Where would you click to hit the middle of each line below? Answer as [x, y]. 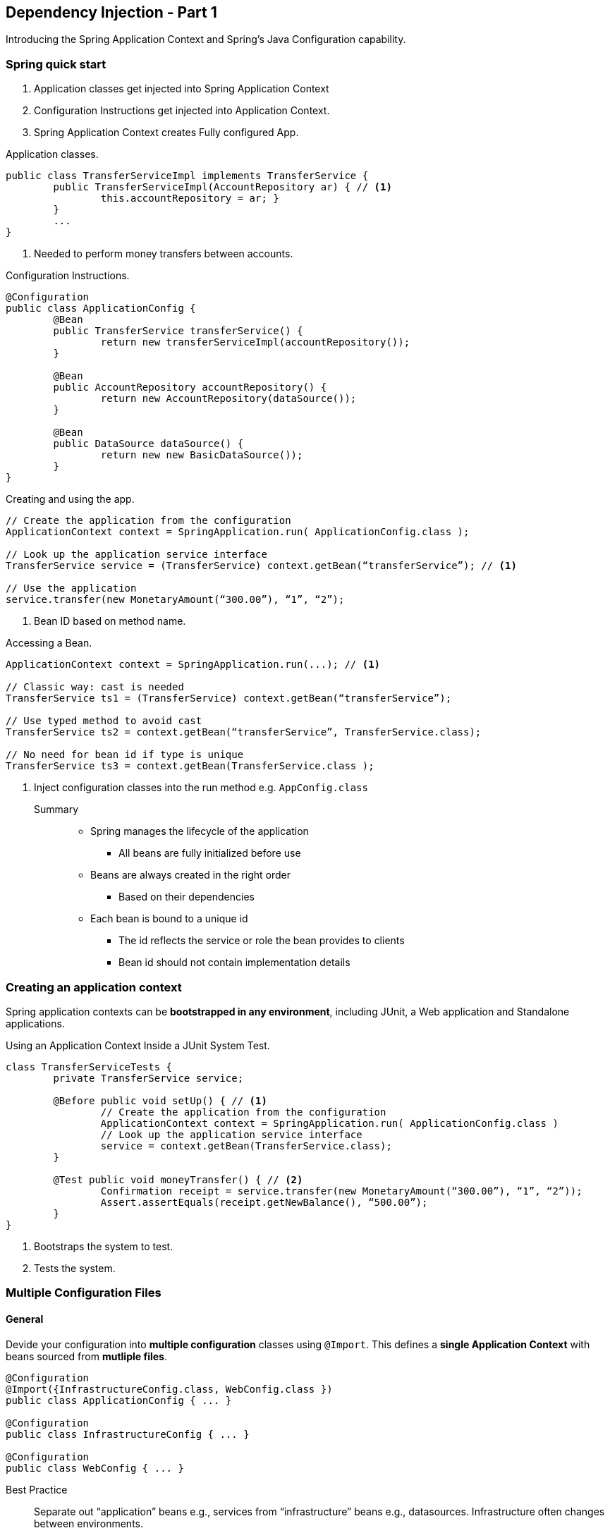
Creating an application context [94, 987]
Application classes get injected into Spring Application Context [182, 89]
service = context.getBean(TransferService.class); [246, 1146]
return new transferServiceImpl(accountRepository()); [255, 342]
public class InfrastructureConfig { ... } [128, 1434]
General [25, 1319]
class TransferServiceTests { [89, 1067]
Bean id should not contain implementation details [234, 963]
